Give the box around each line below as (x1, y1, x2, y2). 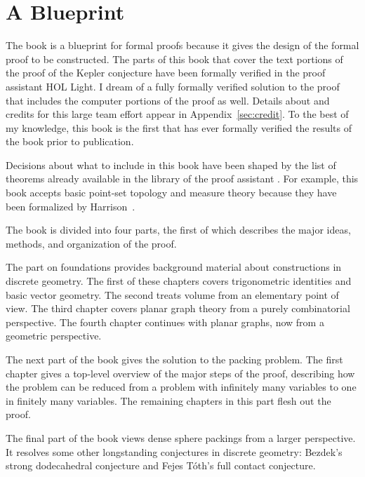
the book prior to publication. (6, 134, 134, 149)
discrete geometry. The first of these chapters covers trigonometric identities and (6, 274, 352, 288)
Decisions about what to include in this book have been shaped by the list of (6, 157, 336, 172)
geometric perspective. (6, 328, 102, 343)
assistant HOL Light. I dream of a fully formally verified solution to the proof (6, 79, 340, 93)
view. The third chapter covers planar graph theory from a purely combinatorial (6, 301, 350, 316)
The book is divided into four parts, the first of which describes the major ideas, (6, 222, 351, 237)
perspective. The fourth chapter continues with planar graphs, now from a (6, 314, 324, 329)
